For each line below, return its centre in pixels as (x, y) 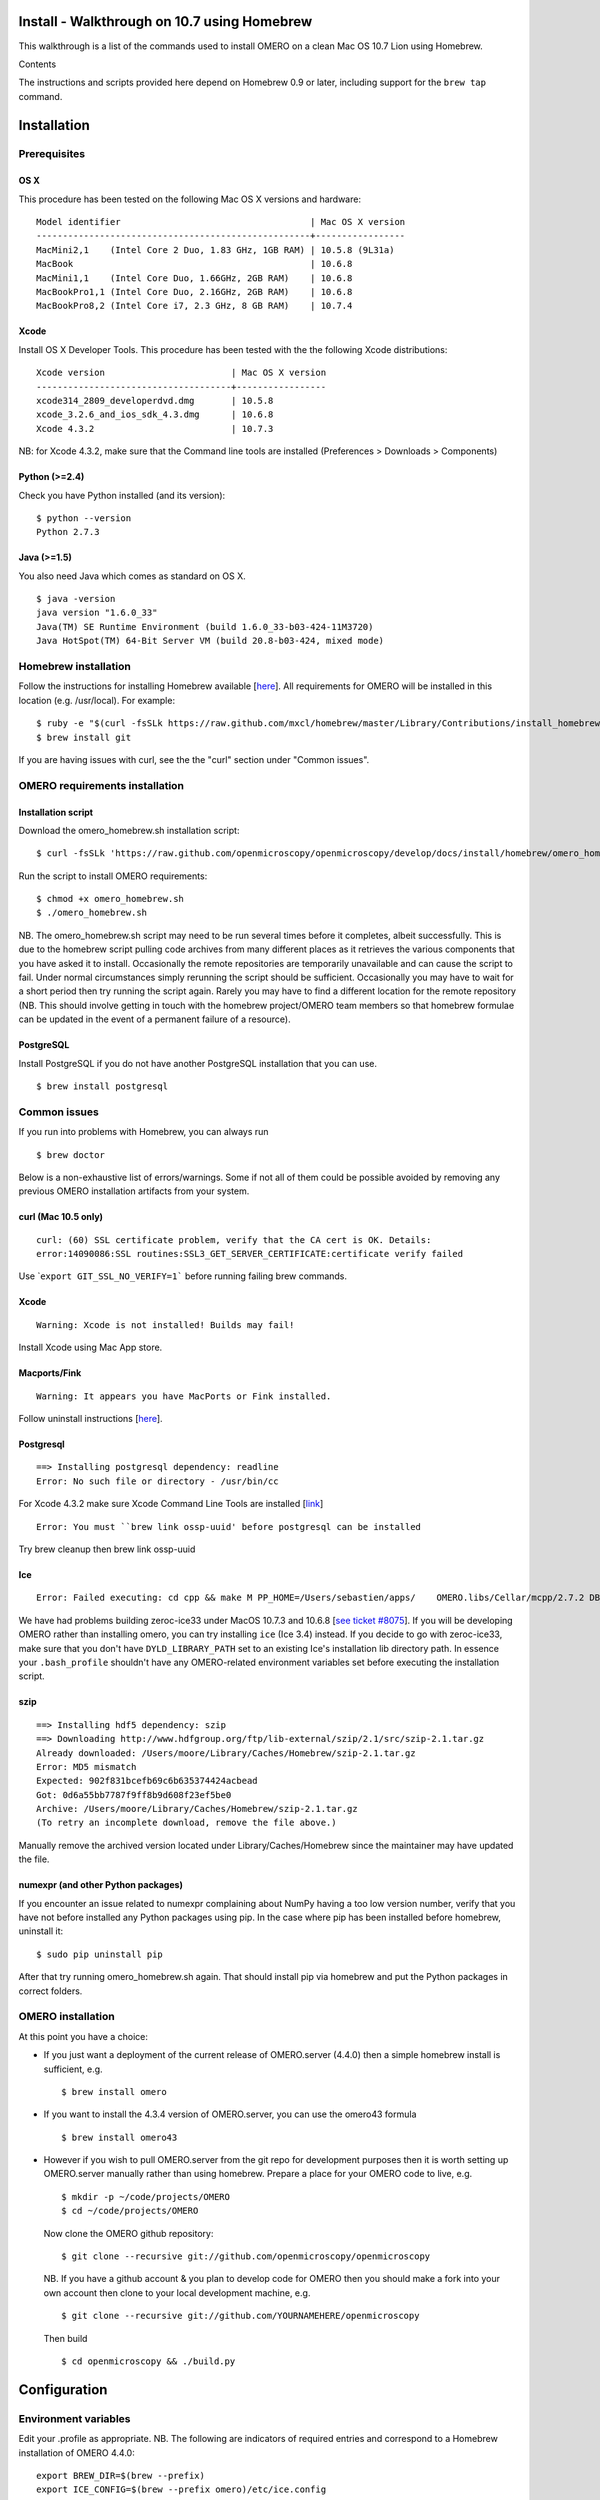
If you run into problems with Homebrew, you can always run (143, 1132)
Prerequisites (51, 154)
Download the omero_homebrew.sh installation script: (129, 830)
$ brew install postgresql (102, 1086)
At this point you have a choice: (83, 2036)
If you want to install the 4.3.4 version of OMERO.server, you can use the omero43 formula (230, 2114)
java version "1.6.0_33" (97, 613)
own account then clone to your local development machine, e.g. (177, 2292)
